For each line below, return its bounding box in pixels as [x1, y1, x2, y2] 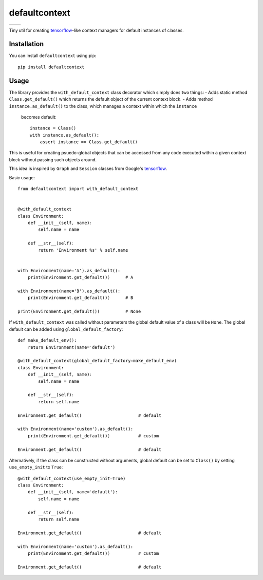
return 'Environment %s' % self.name [38, 247, 129, 253]
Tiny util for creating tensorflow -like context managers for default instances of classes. [9, 27, 184, 33]
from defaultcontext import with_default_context [18, 186, 139, 192]
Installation [9, 40, 44, 48]
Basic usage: [9, 174, 35, 180]
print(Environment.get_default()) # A [27, 275, 133, 280]
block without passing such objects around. [9, 156, 97, 163]
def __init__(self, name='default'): [27, 489, 118, 495]
